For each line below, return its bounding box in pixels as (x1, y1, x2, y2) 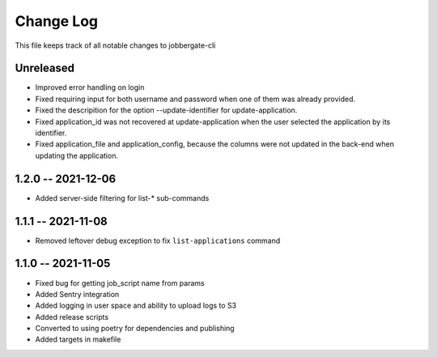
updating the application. (35, 151, 119, 160)
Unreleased (15, 62, 75, 75)
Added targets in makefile (35, 334, 121, 344)
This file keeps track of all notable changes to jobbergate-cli (15, 40, 216, 50)
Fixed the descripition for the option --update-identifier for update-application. (35, 105, 298, 115)
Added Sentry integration (35, 289, 120, 299)
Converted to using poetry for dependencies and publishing (35, 324, 235, 334)
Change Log (15, 12, 99, 30)
